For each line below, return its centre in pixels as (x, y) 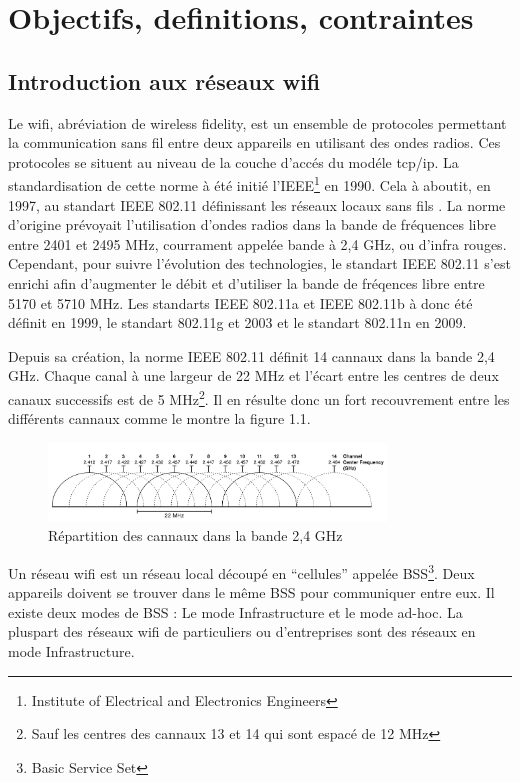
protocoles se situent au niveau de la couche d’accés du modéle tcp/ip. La (233, 161)
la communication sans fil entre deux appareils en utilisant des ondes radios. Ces (254, 142)
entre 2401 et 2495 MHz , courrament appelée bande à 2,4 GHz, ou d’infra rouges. (257, 243)
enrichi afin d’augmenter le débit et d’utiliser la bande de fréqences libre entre (246, 282)
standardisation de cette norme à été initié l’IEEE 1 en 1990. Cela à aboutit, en (249, 184)
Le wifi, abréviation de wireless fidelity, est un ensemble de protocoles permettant (257, 122)
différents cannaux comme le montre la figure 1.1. (159, 418)
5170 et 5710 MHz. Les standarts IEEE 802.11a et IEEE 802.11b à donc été (240, 302)
